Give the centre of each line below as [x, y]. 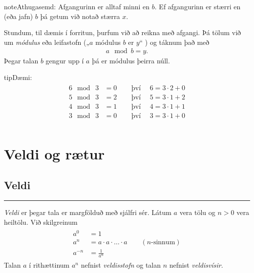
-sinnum [163, 242]
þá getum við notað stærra [80, 16]
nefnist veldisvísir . [196, 265]
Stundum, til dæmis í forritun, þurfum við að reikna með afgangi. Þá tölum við [123, 32]
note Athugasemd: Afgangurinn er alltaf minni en [77, 6]
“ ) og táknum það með [174, 42]
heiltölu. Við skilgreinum [41, 222]
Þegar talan [21, 61]
